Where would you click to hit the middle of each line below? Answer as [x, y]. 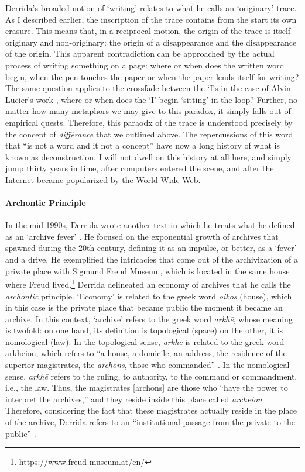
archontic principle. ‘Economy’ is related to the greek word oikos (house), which [149, 296]
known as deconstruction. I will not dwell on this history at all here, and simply [148, 156]
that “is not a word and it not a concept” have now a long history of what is [143, 145]
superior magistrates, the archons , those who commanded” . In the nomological [148, 365]
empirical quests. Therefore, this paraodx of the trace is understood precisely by [149, 122]
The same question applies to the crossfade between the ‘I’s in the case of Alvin [148, 88]
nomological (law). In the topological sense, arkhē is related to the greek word [145, 341]
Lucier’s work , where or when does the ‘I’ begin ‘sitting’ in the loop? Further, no [152, 99]
